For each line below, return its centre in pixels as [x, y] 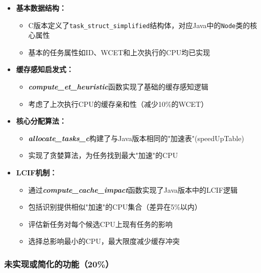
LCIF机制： [37, 172]
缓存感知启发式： [45, 69]
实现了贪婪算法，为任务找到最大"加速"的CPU [103, 155]
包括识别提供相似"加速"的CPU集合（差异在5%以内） [115, 207]
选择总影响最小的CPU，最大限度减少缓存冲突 [104, 241]
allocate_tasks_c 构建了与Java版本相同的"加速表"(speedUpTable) [136, 138]
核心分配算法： [41, 121]
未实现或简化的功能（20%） [59, 264]
